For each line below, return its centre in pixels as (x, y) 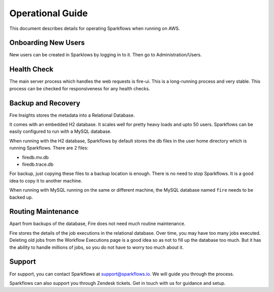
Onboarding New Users (47, 43)
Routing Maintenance (44, 212)
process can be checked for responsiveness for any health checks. (80, 88)
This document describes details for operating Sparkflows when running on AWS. (95, 28)
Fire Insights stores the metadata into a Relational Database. (72, 115)
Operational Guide (49, 13)
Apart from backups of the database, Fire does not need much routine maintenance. (97, 224)
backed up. (21, 197)
